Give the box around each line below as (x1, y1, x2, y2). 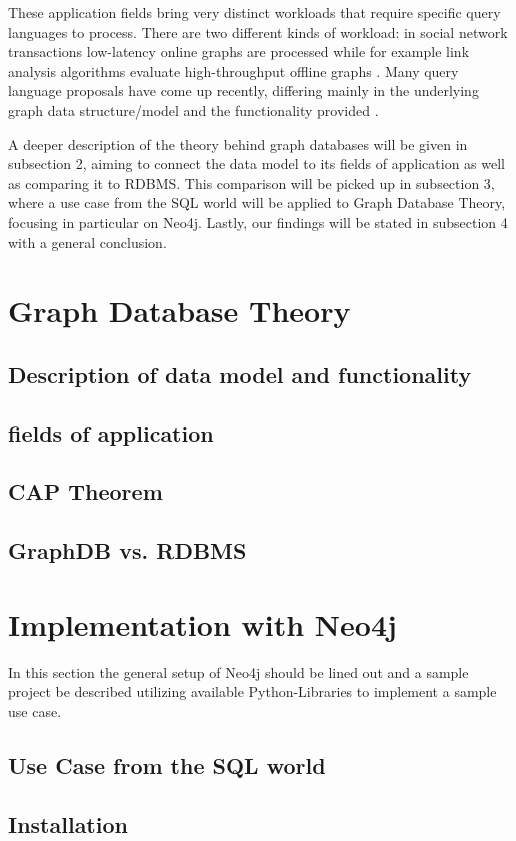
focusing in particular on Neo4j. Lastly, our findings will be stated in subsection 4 (8, 211, 508, 232)
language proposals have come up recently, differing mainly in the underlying (8, 80, 479, 101)
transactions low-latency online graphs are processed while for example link (8, 41, 470, 62)
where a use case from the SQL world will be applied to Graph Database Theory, (8, 192, 506, 213)
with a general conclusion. (8, 231, 167, 252)
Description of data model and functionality (8, 358, 472, 389)
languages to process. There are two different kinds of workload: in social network (8, 21, 508, 42)
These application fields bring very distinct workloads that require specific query (8, 2, 501, 22)
